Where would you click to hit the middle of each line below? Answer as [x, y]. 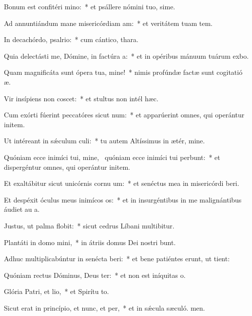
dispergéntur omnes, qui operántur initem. [67, 167]
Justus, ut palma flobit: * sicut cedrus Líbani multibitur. [89, 225]
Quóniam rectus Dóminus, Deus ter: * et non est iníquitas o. [95, 275]
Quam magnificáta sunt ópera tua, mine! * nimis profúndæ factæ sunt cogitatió [123, 72]
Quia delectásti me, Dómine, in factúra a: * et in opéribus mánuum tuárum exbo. [126, 56]
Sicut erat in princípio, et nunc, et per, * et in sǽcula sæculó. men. [105, 307]
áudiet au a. [22, 209]
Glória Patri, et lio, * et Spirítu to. [57, 291]
